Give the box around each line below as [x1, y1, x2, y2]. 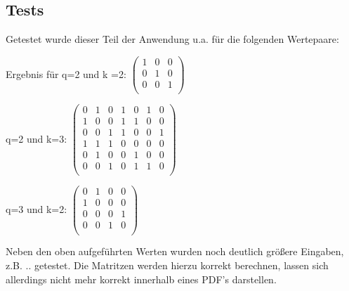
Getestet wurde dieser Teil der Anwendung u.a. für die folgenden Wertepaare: [6, 32, 339, 46]
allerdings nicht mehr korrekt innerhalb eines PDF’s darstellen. [6, 271, 277, 286]
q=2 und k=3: [6, 131, 67, 145]
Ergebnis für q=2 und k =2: [6, 66, 126, 81]
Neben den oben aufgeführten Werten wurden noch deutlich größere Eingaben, [6, 244, 344, 259]
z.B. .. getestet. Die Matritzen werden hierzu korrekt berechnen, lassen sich [6, 258, 329, 273]
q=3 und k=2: [6, 201, 67, 216]
